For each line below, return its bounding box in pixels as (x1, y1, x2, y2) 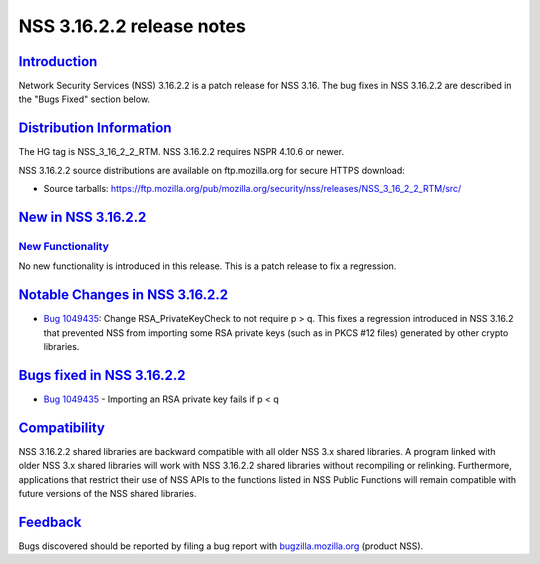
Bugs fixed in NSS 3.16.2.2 (18, 366, 186, 384)
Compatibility (18, 419, 105, 436)
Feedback (18, 513, 82, 530)
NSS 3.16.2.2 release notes (18, 15, 247, 37)
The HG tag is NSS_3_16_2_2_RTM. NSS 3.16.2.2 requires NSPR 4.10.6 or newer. (18, 146, 345, 158)
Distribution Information (18, 120, 172, 137)
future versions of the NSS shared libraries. (18, 487, 197, 499)
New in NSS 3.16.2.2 (18, 208, 147, 225)
